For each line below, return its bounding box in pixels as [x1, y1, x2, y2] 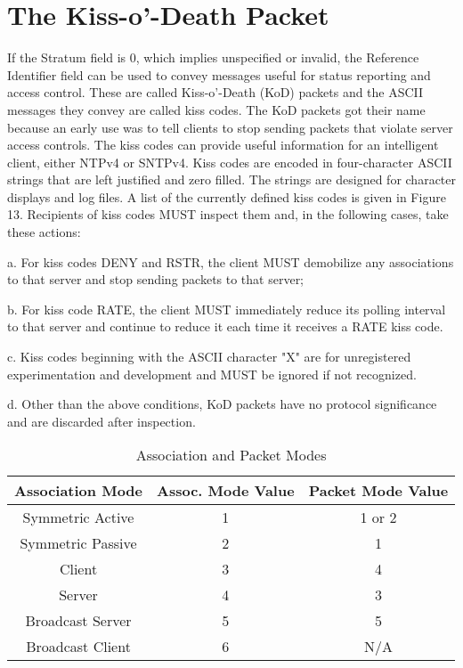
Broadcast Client [26, 636, 131, 657]
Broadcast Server [25, 610, 132, 631]
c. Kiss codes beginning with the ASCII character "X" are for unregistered [7, 347, 411, 366]
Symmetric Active [22, 507, 134, 528]
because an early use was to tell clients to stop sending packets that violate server [7, 118, 453, 136]
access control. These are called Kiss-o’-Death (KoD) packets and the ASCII [7, 83, 424, 102]
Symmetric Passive [20, 533, 137, 554]
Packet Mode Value [308, 480, 449, 501]
